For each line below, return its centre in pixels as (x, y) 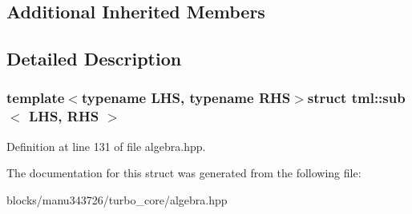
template (36, 98)
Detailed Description (94, 59)
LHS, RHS (64, 116)
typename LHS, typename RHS (186, 98)
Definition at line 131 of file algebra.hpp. (106, 146)
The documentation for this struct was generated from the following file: (184, 173)
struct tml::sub (356, 98)
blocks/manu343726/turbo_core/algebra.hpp (117, 199)
